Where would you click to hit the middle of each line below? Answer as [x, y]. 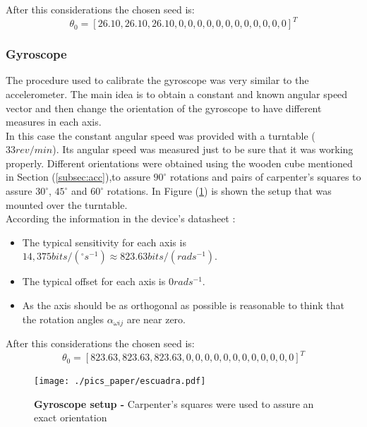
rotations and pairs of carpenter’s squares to [266, 177]
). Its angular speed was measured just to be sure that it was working [203, 149]
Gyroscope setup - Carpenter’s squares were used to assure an [174, 403]
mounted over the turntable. [67, 204]
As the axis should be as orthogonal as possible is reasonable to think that [183, 305]
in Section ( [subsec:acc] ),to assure [78, 177]
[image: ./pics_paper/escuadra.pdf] [120, 381]
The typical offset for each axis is [94, 281]
